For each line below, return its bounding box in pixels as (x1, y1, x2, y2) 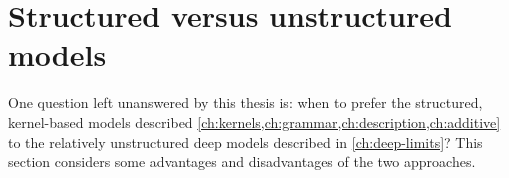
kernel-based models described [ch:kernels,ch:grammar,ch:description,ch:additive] (8, 111, 501, 132)
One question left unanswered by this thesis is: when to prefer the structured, (8, 92, 483, 113)
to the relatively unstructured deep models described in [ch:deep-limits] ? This (8, 131, 483, 152)
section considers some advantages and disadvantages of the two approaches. (8, 151, 476, 172)
